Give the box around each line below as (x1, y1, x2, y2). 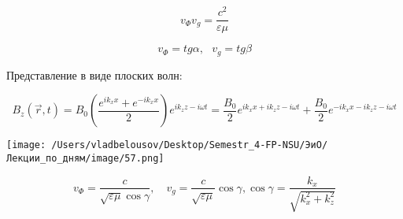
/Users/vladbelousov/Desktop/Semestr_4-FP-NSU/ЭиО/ (51, 139, 328, 151)
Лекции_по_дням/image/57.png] (6, 152, 165, 164)
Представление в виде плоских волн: (6, 66, 183, 83)
